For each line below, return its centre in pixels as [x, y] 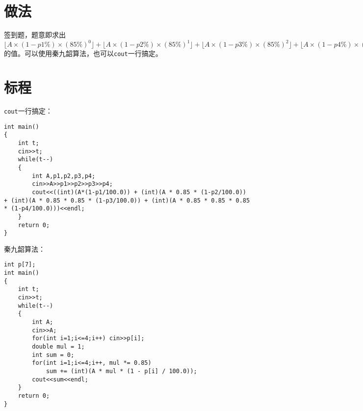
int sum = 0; [53, 355]
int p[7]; [20, 265]
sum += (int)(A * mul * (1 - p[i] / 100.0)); [121, 371]
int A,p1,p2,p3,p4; [64, 176]
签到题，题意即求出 [35, 35]
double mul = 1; [58, 347]
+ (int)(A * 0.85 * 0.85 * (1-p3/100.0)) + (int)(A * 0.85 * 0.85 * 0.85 [127, 200]
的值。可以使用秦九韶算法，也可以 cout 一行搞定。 [83, 53]
